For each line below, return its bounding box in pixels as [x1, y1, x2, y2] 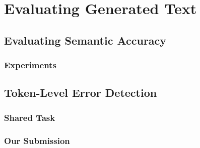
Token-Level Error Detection [4, 85, 157, 100]
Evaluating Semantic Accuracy [4, 32, 167, 48]
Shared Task [4, 111, 55, 123]
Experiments [4, 59, 56, 71]
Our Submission [4, 134, 70, 146]
